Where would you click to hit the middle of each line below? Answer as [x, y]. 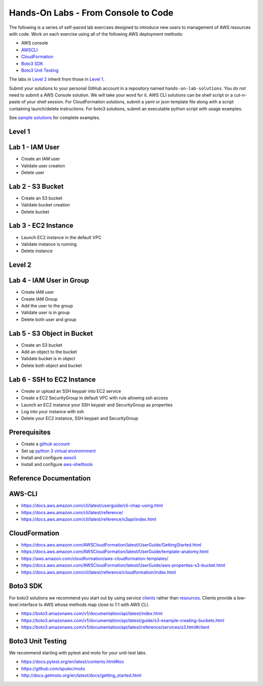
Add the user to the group [47, 306]
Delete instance [37, 251]
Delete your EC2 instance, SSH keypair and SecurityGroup [80, 418]
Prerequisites [30, 433]
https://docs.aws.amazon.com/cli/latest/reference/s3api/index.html [89, 519]
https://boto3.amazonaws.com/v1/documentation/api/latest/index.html [92, 614]
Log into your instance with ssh [53, 411]
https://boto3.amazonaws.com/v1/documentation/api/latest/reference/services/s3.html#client [115, 627]
